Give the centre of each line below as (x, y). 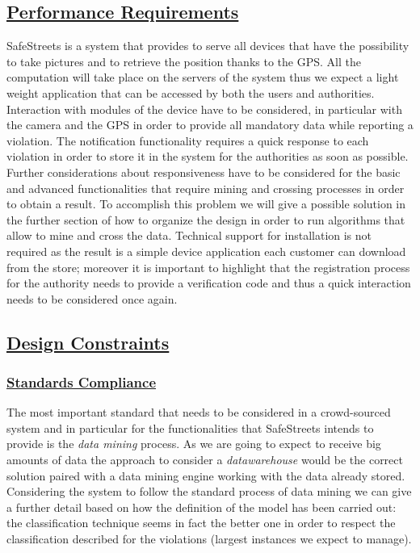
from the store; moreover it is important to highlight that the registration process (208, 267)
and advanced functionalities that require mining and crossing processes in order (206, 188)
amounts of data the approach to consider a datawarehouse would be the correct (205, 460)
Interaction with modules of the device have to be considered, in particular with (204, 109)
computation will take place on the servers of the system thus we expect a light (203, 77)
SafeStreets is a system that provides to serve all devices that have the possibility (208, 46)
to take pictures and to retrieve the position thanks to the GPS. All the (184, 61)
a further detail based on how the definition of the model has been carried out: (202, 507)
